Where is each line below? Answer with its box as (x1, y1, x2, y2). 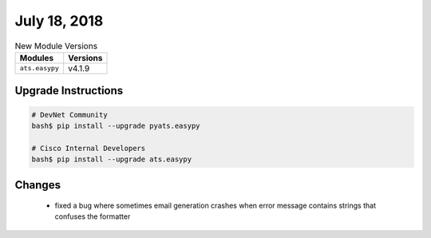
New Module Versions (14, 40, 98, 51)
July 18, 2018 (14, 12, 104, 30)
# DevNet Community (31, 110, 108, 119)
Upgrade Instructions (14, 84, 124, 97)
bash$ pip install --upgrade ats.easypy (31, 155, 192, 164)
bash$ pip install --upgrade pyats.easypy (31, 121, 200, 130)
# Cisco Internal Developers (31, 144, 146, 153)
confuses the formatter (54, 212, 131, 221)
